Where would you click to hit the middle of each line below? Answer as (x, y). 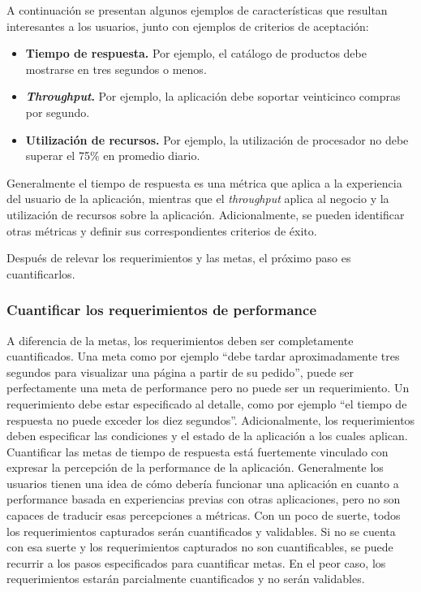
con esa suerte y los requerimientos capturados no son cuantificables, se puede (200, 547)
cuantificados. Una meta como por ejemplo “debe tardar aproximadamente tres (203, 356)
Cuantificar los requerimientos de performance (162, 310)
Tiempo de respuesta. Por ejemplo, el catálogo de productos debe (196, 53)
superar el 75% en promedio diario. (113, 156)
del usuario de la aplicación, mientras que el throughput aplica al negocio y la (198, 199)
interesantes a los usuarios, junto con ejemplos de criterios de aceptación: (188, 26)
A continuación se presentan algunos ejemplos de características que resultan (197, 10)
